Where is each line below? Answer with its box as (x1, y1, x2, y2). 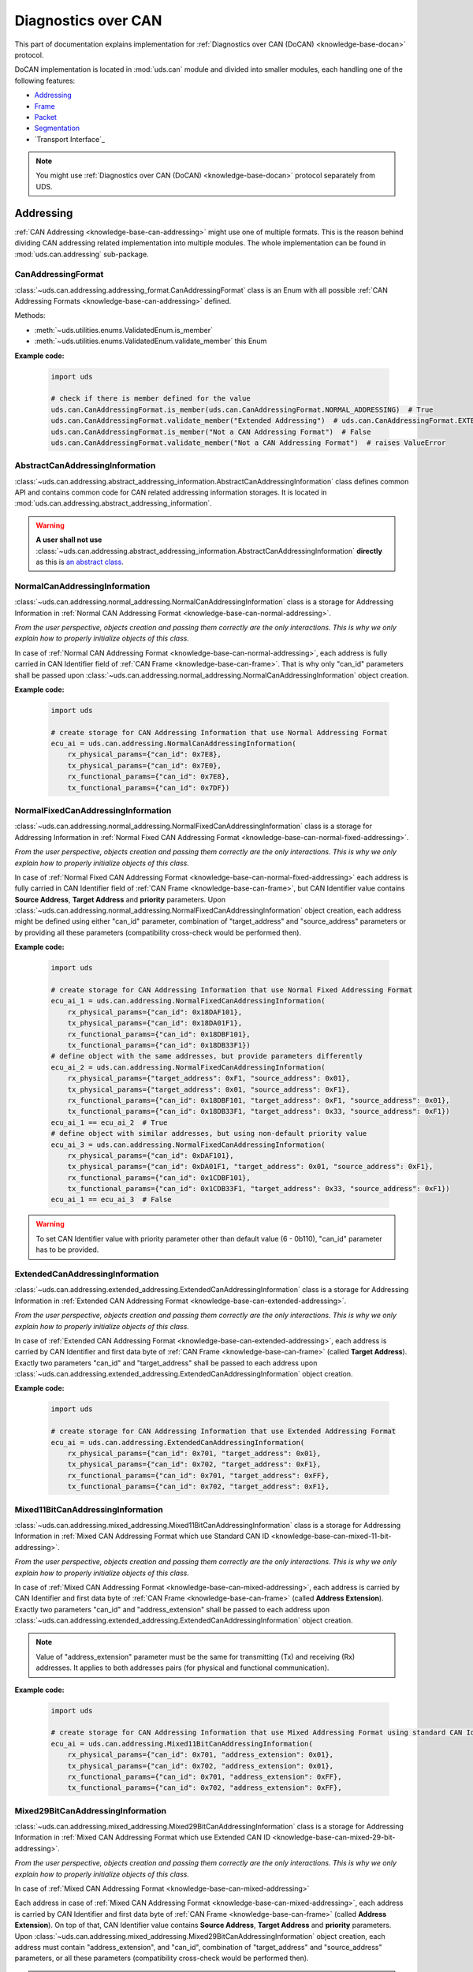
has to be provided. (35, 1245, 99, 1254)
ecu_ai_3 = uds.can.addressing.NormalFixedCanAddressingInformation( (50, 1140, 326, 1149)
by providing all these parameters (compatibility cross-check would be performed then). (14, 928, 302, 937)
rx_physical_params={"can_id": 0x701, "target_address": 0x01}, (67, 1449, 322, 1458)
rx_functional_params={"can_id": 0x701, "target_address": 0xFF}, (67, 1471, 330, 1480)
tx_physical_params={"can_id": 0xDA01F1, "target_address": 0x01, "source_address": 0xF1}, (67, 1162, 434, 1171)
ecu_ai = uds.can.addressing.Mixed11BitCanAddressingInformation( (50, 1739, 313, 1748)
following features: (14, 76, 76, 85)
